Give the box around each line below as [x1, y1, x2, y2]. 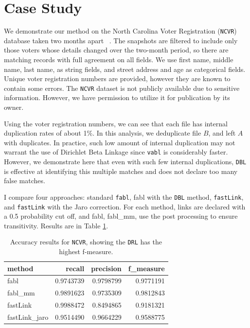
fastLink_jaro [7, 312, 49, 322]
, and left [208, 128, 236, 138]
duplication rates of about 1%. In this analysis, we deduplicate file [4, 128, 201, 138]
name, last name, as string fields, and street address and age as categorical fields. [4, 64, 246, 74]
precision [91, 263, 122, 273]
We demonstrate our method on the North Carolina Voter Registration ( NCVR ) [4, 26, 237, 36]
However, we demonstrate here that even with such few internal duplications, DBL [4, 156, 247, 167]
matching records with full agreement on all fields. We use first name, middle [4, 54, 233, 64]
